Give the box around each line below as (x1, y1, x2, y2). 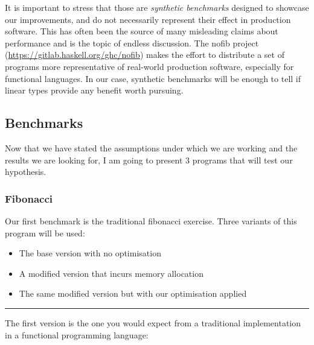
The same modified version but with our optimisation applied (19, 287, 247, 300)
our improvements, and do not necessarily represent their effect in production (5, 13, 291, 25)
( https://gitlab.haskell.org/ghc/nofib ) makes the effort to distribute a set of (5, 48, 284, 61)
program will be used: (5, 226, 85, 239)
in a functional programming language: (5, 328, 149, 341)
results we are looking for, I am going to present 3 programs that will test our (5, 153, 293, 166)
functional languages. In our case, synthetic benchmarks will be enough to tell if (5, 72, 301, 84)
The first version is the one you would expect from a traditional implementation (5, 316, 301, 329)
